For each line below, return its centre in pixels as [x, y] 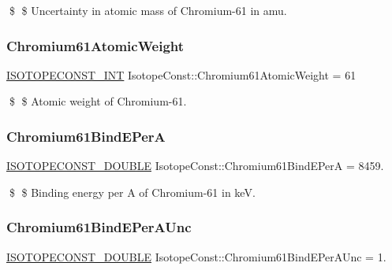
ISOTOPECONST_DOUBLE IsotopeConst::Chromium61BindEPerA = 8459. [195, 166]
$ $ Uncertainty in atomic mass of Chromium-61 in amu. [148, 10]
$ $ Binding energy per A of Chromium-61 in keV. [132, 192]
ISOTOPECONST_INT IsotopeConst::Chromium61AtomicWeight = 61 [181, 74]
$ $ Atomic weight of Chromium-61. [98, 101]
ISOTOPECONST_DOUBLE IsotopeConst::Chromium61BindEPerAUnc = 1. [196, 256]
